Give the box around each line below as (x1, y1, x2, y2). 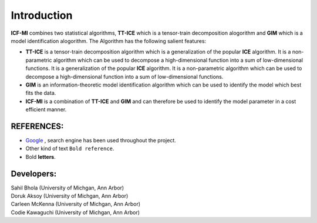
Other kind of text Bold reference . (25, 145, 114, 152)
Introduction (11, 9, 73, 22)
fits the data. (25, 89, 56, 96)
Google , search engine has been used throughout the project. (25, 137, 176, 144)
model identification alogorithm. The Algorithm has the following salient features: (11, 37, 207, 44)
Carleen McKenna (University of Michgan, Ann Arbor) (11, 201, 141, 208)
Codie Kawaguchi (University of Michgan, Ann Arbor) (11, 209, 140, 216)
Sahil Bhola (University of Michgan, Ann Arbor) (11, 184, 124, 191)
